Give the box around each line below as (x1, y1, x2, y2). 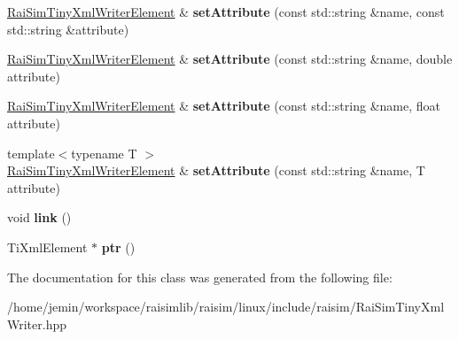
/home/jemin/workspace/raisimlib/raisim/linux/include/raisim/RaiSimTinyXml (7, 297, 445, 316)
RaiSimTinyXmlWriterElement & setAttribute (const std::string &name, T (7, 161, 425, 180)
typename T (71, 143, 137, 162)
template (7, 143, 55, 162)
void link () (7, 208, 72, 227)
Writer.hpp (7, 314, 67, 333)
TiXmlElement (7, 237, 88, 256)
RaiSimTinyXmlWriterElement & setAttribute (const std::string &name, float (7, 96, 440, 115)
